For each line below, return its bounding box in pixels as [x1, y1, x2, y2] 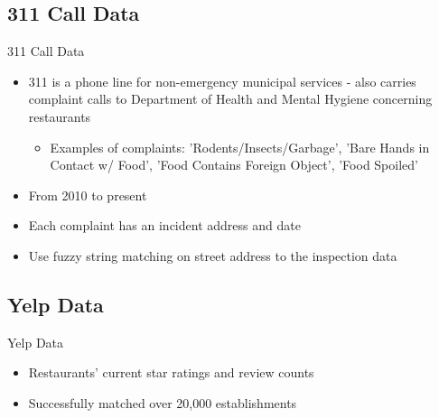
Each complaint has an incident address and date [28, 216, 301, 235]
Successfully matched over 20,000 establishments [28, 393, 297, 412]
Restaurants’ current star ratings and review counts [28, 363, 314, 382]
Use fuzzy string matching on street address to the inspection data [28, 246, 397, 265]
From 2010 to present [28, 185, 147, 204]
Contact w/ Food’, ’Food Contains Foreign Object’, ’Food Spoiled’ [50, 155, 418, 174]
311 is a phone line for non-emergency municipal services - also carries [28, 71, 416, 90]
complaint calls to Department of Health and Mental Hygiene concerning [28, 89, 433, 108]
